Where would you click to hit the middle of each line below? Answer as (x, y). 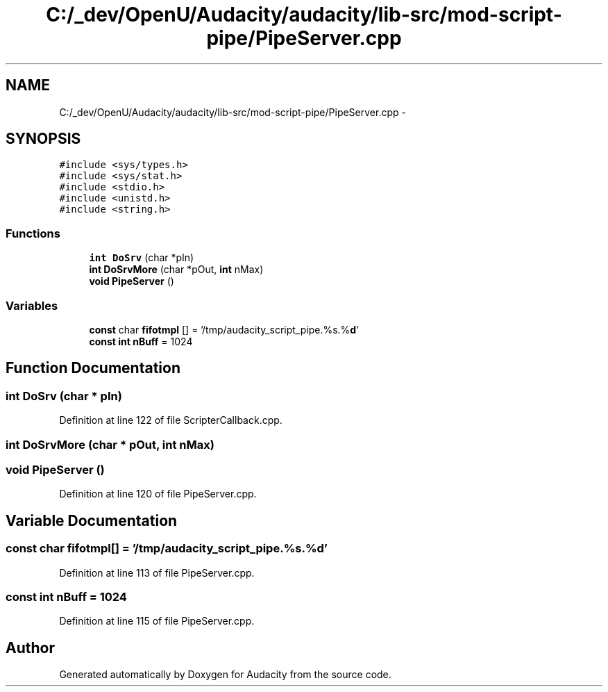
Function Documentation (93, 368)
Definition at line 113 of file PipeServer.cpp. (157, 572)
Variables (32, 305)
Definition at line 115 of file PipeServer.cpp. (157, 621)
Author (30, 648)
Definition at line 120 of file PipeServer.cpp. (158, 494)
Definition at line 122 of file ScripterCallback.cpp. (171, 420)
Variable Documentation (92, 520)
